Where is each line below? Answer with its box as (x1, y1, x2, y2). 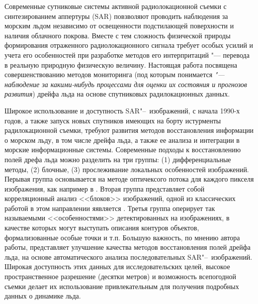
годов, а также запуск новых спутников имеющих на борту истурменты (4, 115, 221, 125)
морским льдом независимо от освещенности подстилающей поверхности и (4, 20, 234, 31)
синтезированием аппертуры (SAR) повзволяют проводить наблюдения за (4, 10, 228, 21)
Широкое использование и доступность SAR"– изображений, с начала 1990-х (4, 105, 240, 115)
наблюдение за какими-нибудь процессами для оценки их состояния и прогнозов (4, 79, 247, 89)
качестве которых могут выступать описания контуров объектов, (4, 222, 199, 233)
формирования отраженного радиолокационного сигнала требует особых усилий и (4, 40, 254, 50)
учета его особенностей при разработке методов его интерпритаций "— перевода (4, 49, 250, 60)
